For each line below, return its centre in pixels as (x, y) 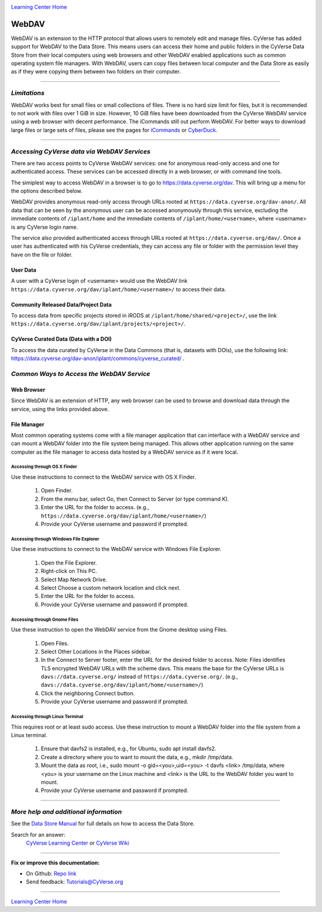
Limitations (28, 93)
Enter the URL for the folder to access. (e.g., (95, 507)
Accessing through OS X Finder (44, 467)
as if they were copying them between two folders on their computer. (96, 72)
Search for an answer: (38, 834)
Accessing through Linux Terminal (47, 717)
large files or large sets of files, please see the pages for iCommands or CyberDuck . (114, 130)
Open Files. (55, 643)
